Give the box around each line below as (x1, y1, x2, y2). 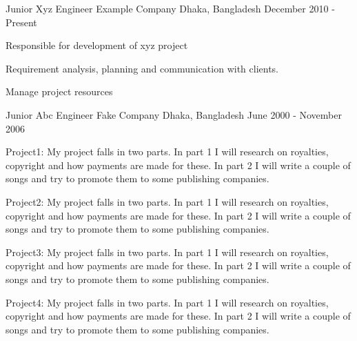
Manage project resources (6, 84, 113, 99)
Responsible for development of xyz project (6, 38, 188, 52)
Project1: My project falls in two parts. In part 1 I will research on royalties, (6, 144, 329, 159)
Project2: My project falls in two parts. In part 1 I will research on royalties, (6, 194, 329, 208)
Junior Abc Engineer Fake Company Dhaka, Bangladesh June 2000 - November (6, 107, 342, 121)
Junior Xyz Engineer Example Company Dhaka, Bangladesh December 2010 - (6, 1, 335, 15)
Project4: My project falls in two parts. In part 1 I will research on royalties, (6, 295, 329, 309)
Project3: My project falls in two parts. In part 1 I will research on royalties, (6, 244, 329, 259)
